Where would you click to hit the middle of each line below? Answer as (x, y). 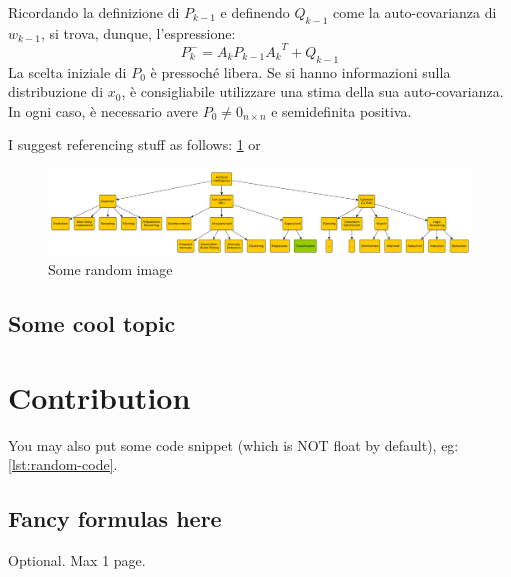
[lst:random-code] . (63, 464)
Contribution (99, 396)
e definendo (255, 12)
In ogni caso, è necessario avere (103, 110)
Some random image (110, 269)
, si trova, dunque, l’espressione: (138, 32)
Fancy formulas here (115, 518)
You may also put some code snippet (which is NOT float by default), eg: (233, 444)
